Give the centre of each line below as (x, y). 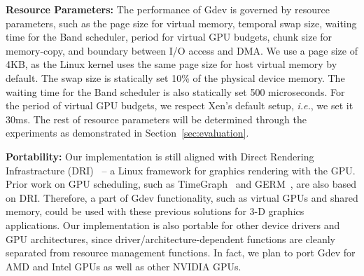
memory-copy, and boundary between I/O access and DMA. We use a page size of (182, 50)
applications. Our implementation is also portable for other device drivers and (173, 225)
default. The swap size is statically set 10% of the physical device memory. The (175, 77)
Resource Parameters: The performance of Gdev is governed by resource (168, 9)
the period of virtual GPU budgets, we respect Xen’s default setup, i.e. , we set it (180, 105)
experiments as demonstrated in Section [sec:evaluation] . (127, 133)
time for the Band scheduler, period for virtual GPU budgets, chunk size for (169, 37)
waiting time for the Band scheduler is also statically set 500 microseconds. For (175, 91)
